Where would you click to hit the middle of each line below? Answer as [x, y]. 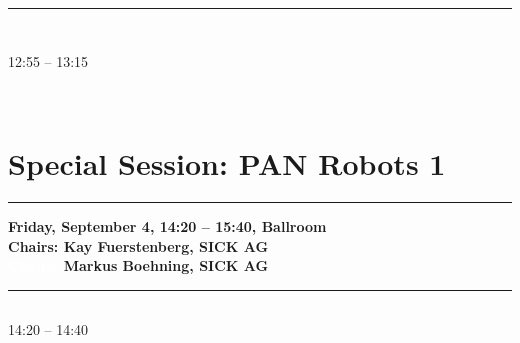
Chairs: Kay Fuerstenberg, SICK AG [138, 245]
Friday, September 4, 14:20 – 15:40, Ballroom [167, 226]
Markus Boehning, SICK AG [166, 265]
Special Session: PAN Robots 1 [227, 163]
